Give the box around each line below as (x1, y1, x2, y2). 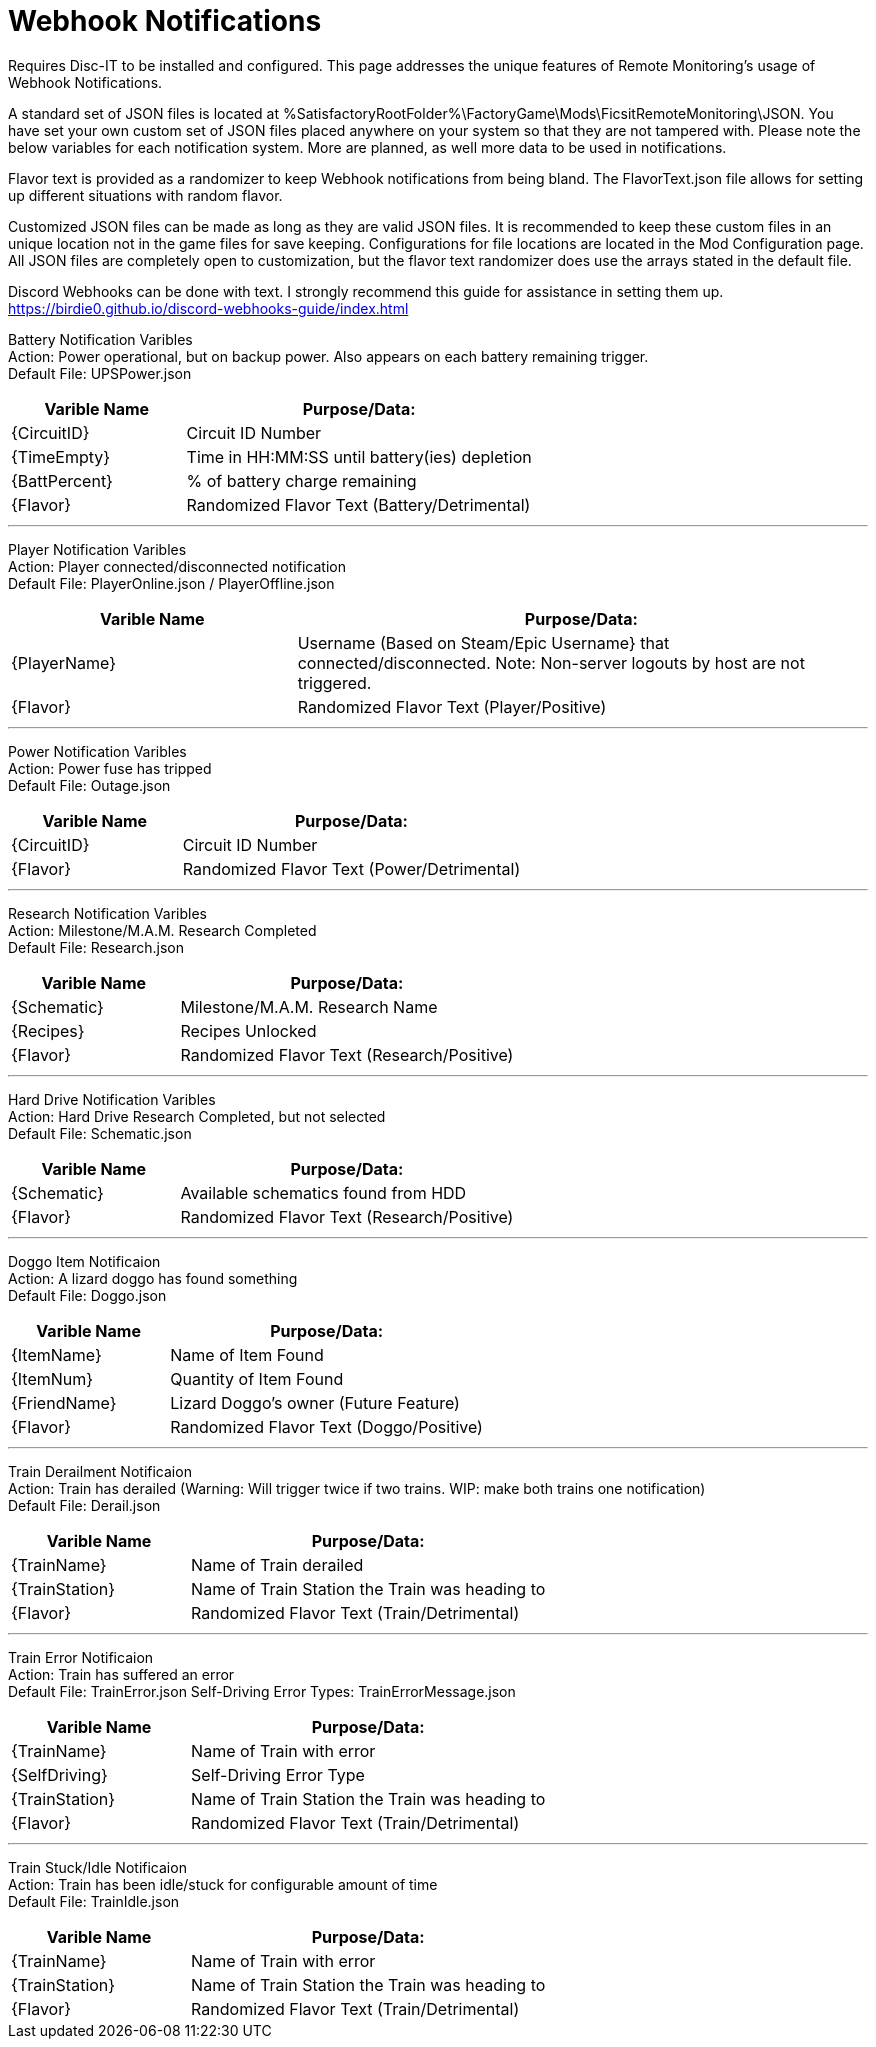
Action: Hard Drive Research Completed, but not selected (8, 1107, 386, 1125)
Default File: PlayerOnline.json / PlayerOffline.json (8, 574, 335, 592)
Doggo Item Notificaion (8, 1252, 161, 1270)
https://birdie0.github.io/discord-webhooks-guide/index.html (8, 299, 409, 317)
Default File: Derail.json (8, 1496, 161, 1514)
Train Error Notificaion (8, 1648, 154, 1666)
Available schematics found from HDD (180, 1182, 467, 1203)
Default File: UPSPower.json (8, 364, 192, 382)
